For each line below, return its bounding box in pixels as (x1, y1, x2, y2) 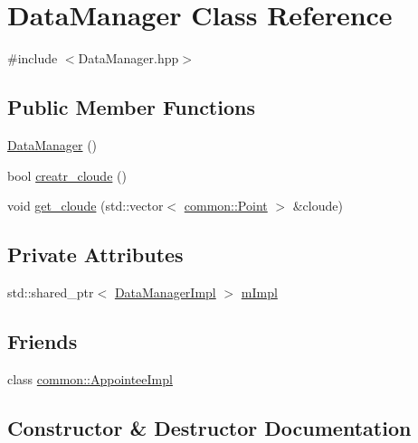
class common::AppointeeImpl (7, 369, 173, 388)
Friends (7, 326, 78, 354)
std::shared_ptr (7, 282, 94, 301)
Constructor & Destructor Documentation (7, 413, 412, 441)
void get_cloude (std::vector (7, 196, 164, 215)
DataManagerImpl (114, 282, 216, 301)
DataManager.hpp (78, 49, 179, 68)
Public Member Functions (7, 93, 255, 121)
